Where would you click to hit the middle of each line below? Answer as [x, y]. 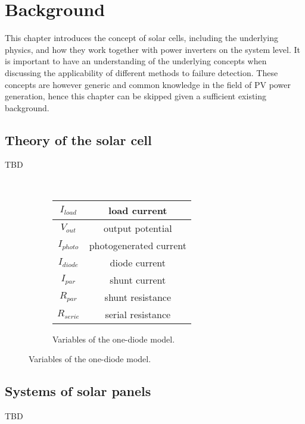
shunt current [138, 279]
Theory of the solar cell [78, 139]
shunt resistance [138, 297]
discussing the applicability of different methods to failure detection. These [141, 72]
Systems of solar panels [78, 391]
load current [138, 210]
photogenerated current [138, 245]
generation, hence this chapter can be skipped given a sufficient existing [136, 96]
